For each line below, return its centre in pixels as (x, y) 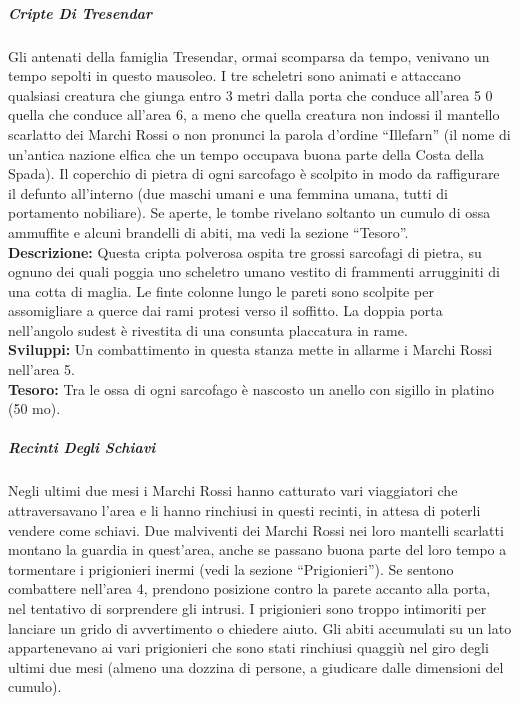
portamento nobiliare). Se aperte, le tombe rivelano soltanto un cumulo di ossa (249, 212)
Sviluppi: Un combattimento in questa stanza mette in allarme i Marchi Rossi (250, 349)
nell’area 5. (41, 369)
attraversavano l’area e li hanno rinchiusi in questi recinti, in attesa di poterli (244, 510)
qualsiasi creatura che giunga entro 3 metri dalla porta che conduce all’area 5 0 (250, 94)
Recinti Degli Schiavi (82, 447)
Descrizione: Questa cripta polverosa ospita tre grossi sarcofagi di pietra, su (245, 251)
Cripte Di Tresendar (80, 12)
